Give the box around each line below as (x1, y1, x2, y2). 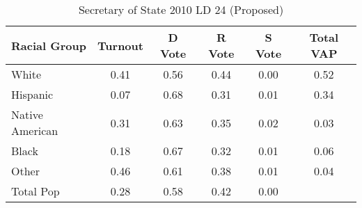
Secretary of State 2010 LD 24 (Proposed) (78, 1, 284, 17)
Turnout (97, 37, 143, 54)
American (11, 122, 58, 138)
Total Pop (11, 183, 60, 199)
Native (11, 106, 43, 122)
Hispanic (11, 86, 54, 102)
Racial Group (11, 37, 86, 54)
